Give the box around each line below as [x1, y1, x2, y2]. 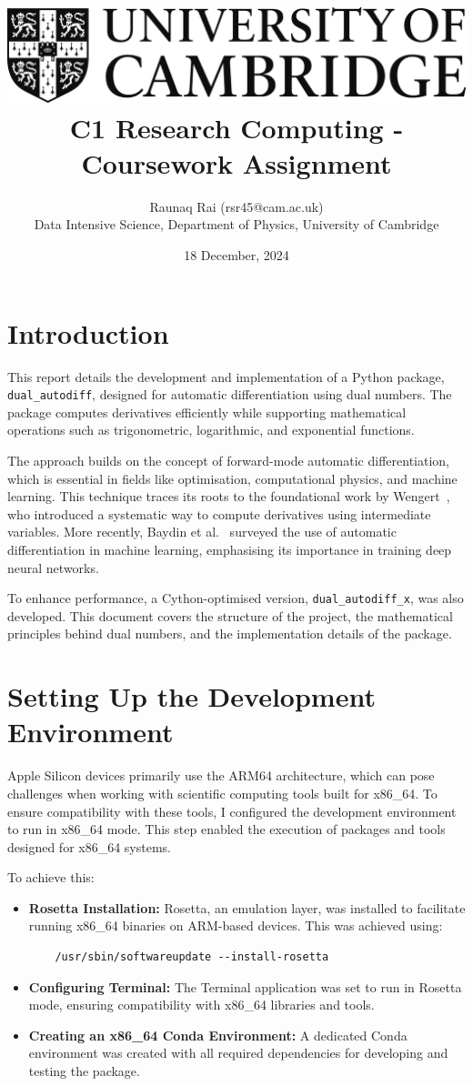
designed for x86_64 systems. [7, 837, 171, 856]
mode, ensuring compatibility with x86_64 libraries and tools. [28, 995, 375, 1014]
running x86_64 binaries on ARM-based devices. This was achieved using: [28, 916, 443, 935]
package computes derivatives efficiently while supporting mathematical [7, 402, 407, 421]
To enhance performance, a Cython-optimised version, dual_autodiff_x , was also [7, 588, 464, 608]
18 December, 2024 [184, 246, 289, 265]
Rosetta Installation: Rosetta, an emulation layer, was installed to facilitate [28, 898, 466, 917]
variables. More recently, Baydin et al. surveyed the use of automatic [7, 522, 397, 541]
